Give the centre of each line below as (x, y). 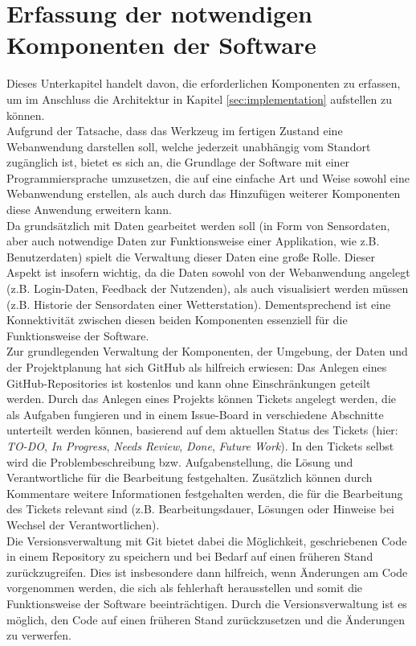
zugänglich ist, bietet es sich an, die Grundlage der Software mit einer (178, 162)
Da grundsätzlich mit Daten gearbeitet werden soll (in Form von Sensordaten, (198, 225)
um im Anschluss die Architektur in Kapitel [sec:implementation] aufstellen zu (199, 99)
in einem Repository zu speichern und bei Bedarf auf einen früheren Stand (190, 556)
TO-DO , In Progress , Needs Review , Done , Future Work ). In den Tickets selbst (200, 445)
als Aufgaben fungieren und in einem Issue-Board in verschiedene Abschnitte (195, 414)
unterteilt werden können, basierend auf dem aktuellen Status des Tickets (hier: (202, 430)
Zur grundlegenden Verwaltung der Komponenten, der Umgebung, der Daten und (207, 351)
